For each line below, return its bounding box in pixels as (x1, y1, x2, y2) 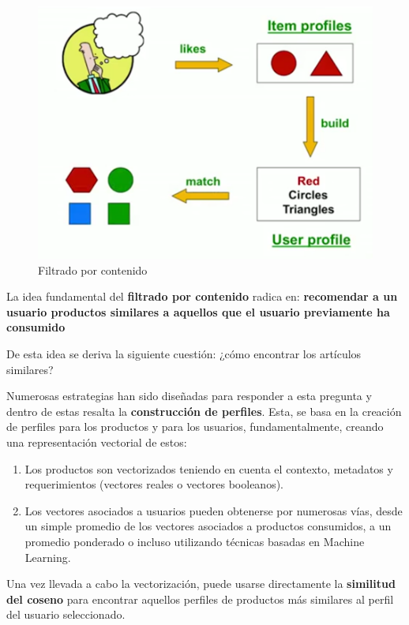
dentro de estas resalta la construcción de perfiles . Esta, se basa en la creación (6, 402, 402, 419)
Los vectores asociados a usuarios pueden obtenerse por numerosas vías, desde (24, 502, 403, 518)
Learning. (24, 548, 71, 565)
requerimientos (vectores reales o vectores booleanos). (24, 476, 283, 492)
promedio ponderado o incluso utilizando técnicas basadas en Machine (24, 533, 365, 549)
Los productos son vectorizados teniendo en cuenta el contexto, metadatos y (24, 460, 393, 477)
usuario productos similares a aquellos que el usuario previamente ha (6, 303, 390, 320)
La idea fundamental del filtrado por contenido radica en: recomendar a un (6, 288, 398, 305)
